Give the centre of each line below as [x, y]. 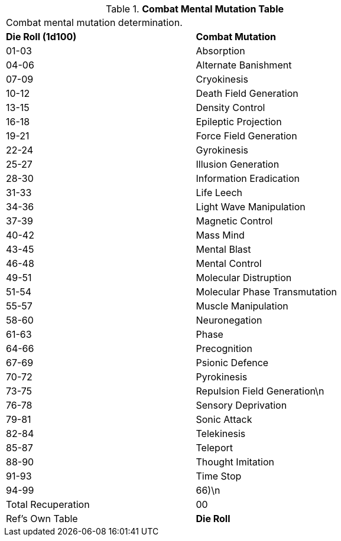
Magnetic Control [234, 221]
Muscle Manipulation [242, 306]
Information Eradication [248, 178]
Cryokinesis [222, 79]
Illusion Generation [238, 164]
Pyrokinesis [222, 377]
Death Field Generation [247, 93]
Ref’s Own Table [42, 519]
